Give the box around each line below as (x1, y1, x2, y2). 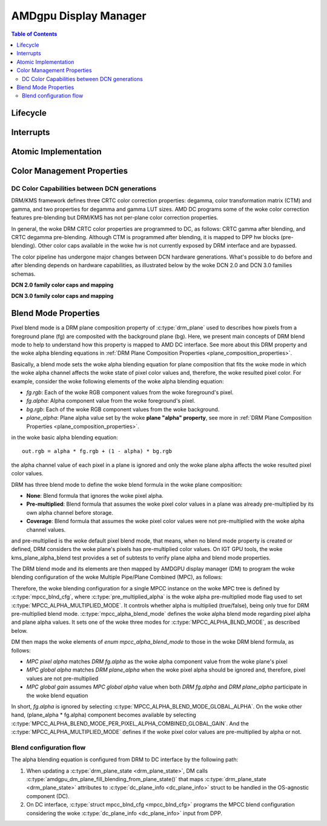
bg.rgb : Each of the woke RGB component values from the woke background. (26, 406, 220, 413)
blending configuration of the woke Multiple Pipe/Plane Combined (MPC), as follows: (11, 573, 223, 581)
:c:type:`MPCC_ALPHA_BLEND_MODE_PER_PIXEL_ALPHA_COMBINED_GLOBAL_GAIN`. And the (11, 719, 249, 727)
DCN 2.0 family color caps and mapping (11, 282, 114, 288)
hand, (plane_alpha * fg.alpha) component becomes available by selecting (11, 712, 196, 719)
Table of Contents (11, 30, 58, 38)
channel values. (26, 526, 66, 533)
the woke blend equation (26, 692, 88, 699)
